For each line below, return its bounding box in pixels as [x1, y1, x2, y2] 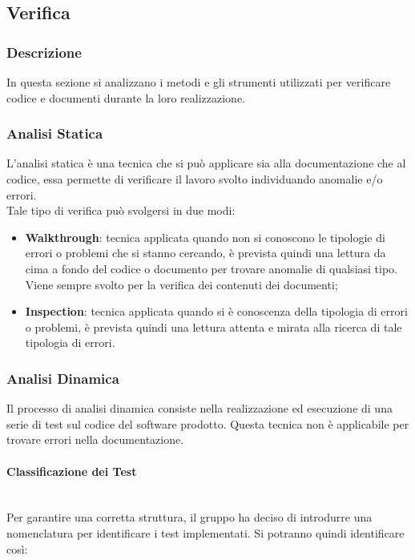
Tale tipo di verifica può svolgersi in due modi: [6, 202, 236, 219]
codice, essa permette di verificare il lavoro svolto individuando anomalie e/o [6, 171, 383, 187]
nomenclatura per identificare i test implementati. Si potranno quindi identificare [6, 524, 405, 541]
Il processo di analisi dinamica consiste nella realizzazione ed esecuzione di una [6, 400, 393, 417]
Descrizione [6, 42, 82, 62]
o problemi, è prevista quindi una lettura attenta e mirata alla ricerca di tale [25, 318, 402, 335]
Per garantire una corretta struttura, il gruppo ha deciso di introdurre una [6, 509, 373, 526]
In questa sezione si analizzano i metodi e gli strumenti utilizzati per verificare [6, 74, 391, 90]
